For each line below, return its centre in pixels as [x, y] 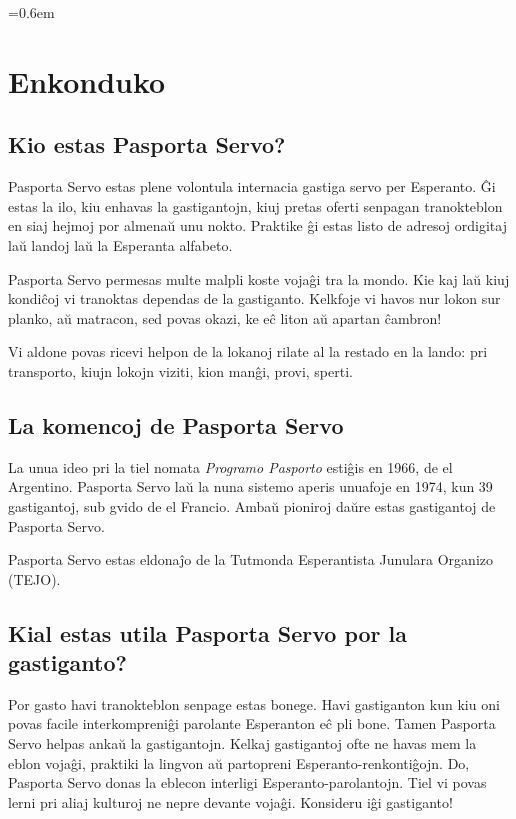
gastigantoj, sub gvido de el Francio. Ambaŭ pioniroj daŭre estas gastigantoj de [252, 505]
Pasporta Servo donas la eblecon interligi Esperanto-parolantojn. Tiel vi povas [247, 782]
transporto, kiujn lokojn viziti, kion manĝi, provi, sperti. [180, 370]
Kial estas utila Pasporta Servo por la [208, 632]
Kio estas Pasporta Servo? [147, 144]
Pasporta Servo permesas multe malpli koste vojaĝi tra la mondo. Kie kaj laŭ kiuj [259, 278]
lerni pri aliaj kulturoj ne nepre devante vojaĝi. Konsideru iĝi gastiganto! [230, 801]
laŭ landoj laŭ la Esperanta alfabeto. [120, 244]
